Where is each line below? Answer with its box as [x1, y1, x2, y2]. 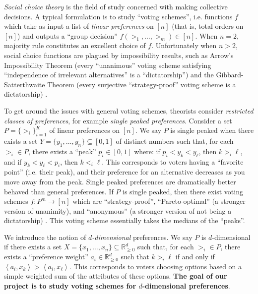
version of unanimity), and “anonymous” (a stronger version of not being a [4, 205, 232, 216]
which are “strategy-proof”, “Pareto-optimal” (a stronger [72, 196, 246, 206]
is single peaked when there [170, 125, 254, 135]
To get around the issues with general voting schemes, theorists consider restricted [4, 105, 254, 116]
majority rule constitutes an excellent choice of [4, 40, 146, 51]
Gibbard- [216, 69, 244, 80]
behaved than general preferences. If [4, 186, 114, 196]
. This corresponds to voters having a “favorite [102, 156, 244, 167]
